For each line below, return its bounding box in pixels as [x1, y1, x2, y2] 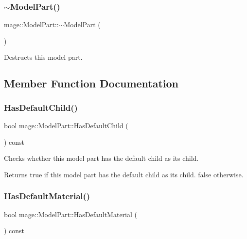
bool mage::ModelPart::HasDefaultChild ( [4, 120, 128, 130]
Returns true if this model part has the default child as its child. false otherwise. [4, 169, 244, 179]
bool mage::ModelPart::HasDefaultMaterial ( [4, 209, 137, 219]
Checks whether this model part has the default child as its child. [4, 153, 199, 163]
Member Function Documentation [4, 76, 179, 91]
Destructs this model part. [4, 52, 83, 62]
